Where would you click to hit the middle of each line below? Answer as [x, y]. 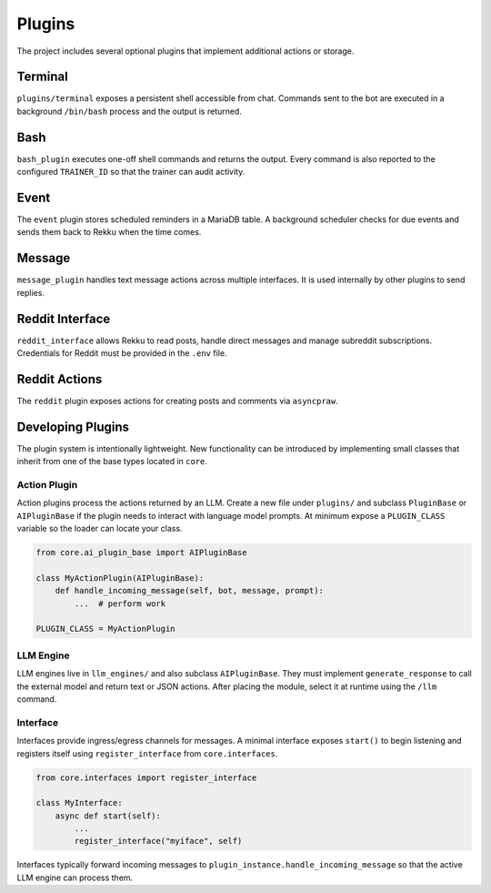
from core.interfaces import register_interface [146, 777]
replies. [31, 292]
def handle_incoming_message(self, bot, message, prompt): [190, 591]
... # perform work [120, 604]
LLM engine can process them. [75, 878]
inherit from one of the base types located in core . [112, 462]
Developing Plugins [73, 426]
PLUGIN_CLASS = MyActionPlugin [106, 629]
